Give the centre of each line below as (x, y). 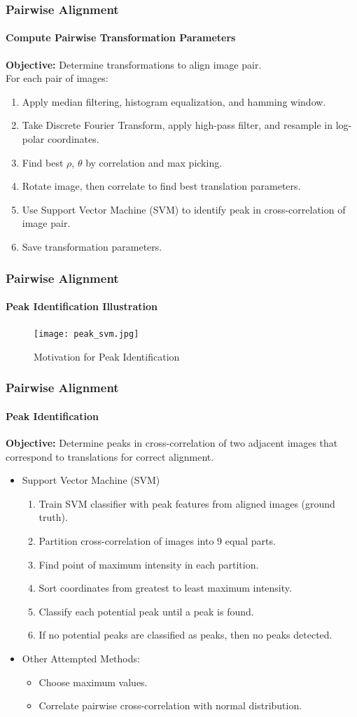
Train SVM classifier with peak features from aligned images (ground (187, 503)
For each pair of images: (57, 78)
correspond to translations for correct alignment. (110, 456)
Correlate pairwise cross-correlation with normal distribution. (170, 705)
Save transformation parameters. (92, 246)
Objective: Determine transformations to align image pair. (134, 64)
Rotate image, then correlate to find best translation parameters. (161, 186)
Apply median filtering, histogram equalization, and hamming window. (174, 101)
